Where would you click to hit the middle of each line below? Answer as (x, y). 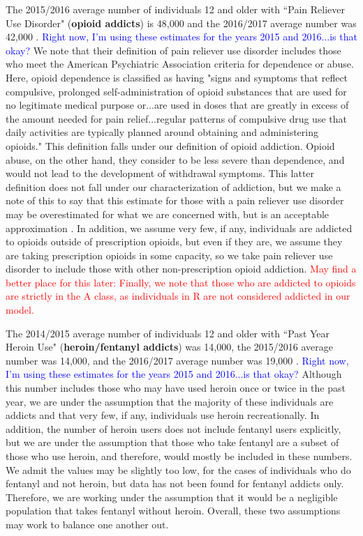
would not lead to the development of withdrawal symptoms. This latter (160, 173)
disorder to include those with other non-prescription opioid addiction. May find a (181, 269)
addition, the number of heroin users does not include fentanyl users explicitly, (173, 428)
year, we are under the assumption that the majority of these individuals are (170, 401)
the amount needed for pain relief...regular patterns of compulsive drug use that (176, 118)
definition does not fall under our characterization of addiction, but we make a (173, 186)
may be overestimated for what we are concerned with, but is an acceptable (168, 214)
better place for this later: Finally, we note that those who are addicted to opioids (181, 282)
